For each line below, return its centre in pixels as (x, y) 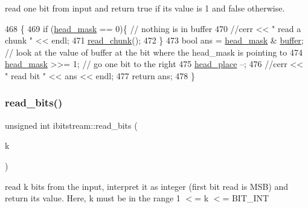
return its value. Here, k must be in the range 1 (93, 198)
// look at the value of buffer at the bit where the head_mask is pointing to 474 (154, 52)
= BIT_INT (246, 198)
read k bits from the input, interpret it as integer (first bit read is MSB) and (147, 186)
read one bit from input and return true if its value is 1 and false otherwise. (145, 8)
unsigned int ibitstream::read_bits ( (71, 125)
